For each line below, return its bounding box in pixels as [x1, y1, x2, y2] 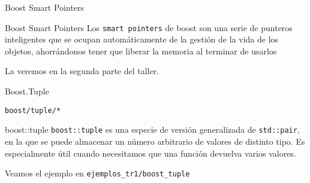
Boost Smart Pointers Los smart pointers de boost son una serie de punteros [5, 21, 293, 33]
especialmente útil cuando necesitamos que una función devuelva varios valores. [5, 147, 296, 159]
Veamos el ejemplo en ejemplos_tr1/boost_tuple [5, 167, 190, 179]
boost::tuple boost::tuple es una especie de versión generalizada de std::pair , [5, 123, 300, 136]
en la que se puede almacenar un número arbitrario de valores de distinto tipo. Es [5, 135, 305, 147]
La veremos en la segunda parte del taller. [5, 65, 159, 77]
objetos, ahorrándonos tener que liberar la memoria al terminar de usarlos [5, 44, 277, 57]
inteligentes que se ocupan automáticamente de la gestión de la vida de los [5, 33, 279, 45]
